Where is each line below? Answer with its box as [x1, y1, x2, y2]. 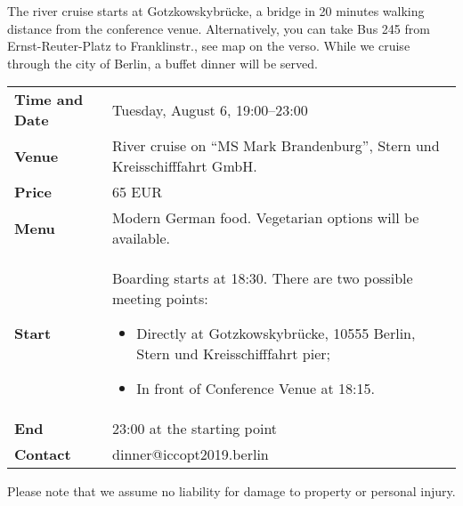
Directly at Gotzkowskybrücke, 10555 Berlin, [136, 323, 416, 344]
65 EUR [112, 181, 163, 203]
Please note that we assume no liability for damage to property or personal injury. [7, 482, 456, 501]
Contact [14, 444, 71, 465]
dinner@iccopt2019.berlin [112, 444, 269, 465]
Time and [14, 89, 84, 110]
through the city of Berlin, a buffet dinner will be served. [7, 53, 318, 72]
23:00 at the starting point [112, 418, 278, 439]
